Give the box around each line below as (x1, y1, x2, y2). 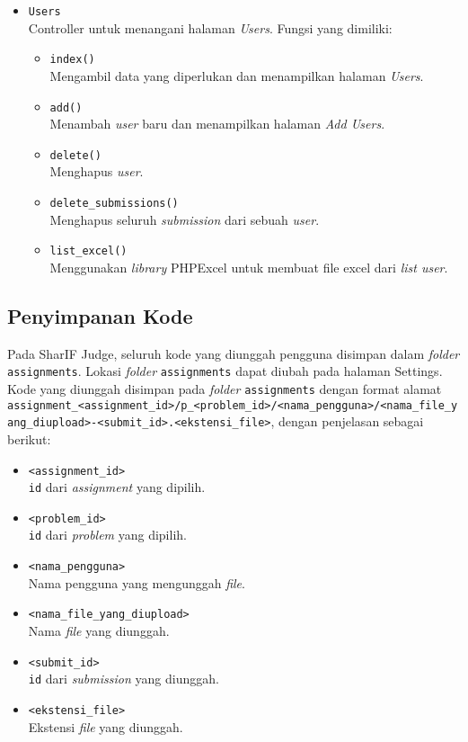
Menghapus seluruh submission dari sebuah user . (49, 210, 320, 228)
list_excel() (49, 245, 128, 258)
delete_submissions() (49, 197, 179, 210)
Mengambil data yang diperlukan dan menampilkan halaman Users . (49, 66, 424, 85)
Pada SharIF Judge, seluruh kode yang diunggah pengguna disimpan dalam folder (7, 344, 460, 362)
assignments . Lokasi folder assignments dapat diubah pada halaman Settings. (7, 362, 443, 380)
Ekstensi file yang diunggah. (28, 717, 183, 736)
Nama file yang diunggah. (28, 621, 170, 640)
